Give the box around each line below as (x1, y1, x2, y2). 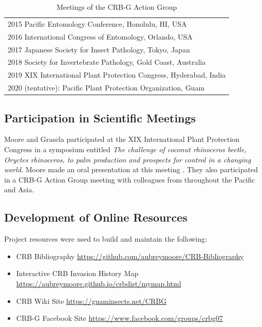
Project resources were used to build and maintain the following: (4, 233, 207, 244)
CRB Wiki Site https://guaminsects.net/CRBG (16, 295, 167, 306)
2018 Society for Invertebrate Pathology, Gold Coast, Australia (8, 57, 206, 67)
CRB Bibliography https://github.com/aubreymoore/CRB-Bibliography (16, 250, 244, 261)
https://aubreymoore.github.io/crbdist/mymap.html (16, 278, 181, 288)
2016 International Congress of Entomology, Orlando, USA (8, 31, 193, 42)
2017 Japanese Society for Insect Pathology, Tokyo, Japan (8, 44, 190, 55)
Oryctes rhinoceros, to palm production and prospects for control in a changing (4, 154, 251, 165)
